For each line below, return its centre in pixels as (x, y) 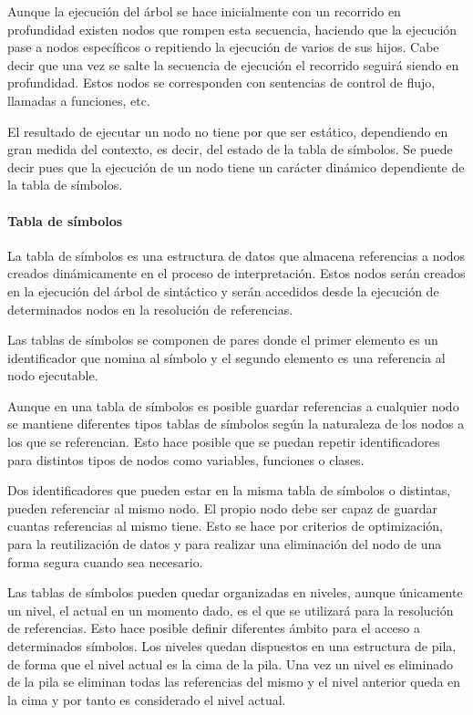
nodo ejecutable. (53, 375)
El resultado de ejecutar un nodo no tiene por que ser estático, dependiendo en (228, 131)
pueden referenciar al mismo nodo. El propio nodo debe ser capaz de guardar (222, 508)
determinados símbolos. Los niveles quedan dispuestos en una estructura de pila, (232, 646)
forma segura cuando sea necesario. (105, 561)
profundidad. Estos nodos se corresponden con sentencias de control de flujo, (221, 83)
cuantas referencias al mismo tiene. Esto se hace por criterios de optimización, (225, 526)
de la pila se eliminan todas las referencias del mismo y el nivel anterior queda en (234, 682)
